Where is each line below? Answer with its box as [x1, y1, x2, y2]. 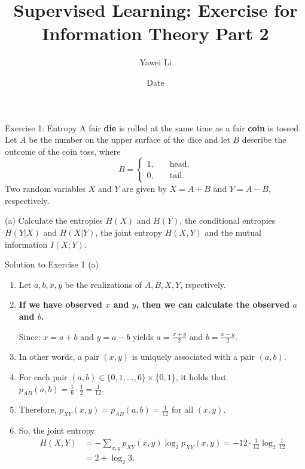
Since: [19, 330, 41, 342]
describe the [242, 133, 286, 146]
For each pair [19, 371, 68, 383]
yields [133, 330, 154, 342]
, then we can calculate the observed [136, 298, 290, 311]
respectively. [5, 194, 50, 206]
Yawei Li [139, 56, 172, 68]
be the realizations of [65, 278, 142, 290]
